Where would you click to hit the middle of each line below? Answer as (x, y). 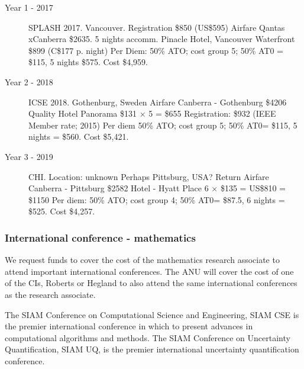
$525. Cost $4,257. (62, 211)
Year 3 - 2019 (29, 156)
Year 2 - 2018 (29, 81)
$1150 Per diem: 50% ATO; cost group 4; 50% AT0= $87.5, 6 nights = (157, 199)
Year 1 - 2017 (29, 7)
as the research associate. (50, 294)
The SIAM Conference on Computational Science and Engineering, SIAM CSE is (152, 314)
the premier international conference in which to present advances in (129, 326)
